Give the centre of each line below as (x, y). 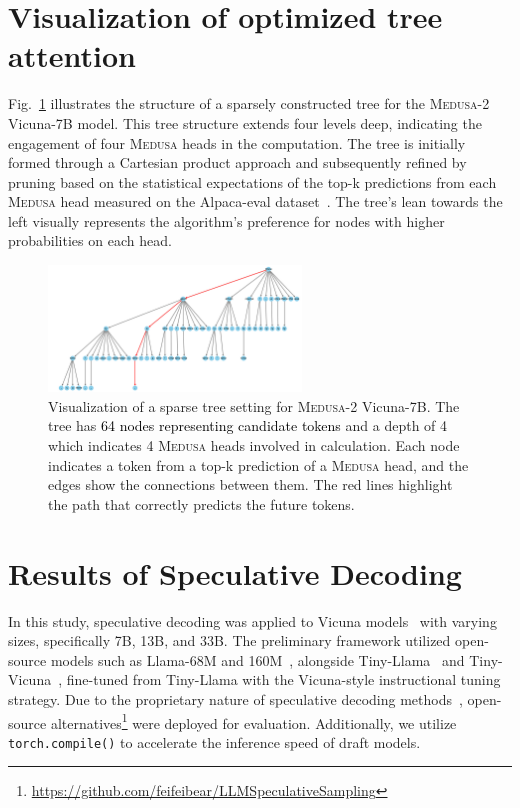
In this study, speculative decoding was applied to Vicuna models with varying (252, 620)
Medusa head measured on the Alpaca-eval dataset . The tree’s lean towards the (255, 201)
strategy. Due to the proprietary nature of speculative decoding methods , (235, 698)
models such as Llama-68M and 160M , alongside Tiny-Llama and (257, 659)
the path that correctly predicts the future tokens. (201, 503)
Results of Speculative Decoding (235, 572)
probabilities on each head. (90, 240)
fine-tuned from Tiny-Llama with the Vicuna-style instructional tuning (283, 679)
